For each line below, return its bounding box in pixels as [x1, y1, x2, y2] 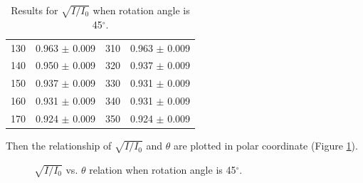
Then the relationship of [6, 138, 112, 153]
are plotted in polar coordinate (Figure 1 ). [173, 138, 358, 153]
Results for [11, 3, 58, 17]
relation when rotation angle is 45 [89, 162, 236, 177]
